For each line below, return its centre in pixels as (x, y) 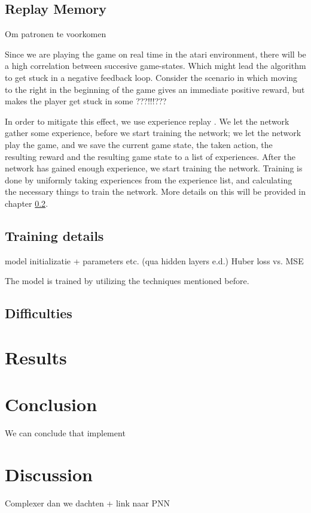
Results (36, 357)
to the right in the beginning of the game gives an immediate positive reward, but (155, 89)
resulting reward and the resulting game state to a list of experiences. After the (150, 156)
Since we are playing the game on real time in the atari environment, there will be (155, 54)
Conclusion (51, 404)
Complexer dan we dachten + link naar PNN (87, 503)
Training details (54, 235)
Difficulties (39, 313)
